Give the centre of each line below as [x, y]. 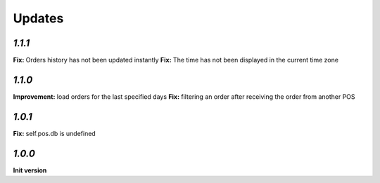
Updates [38, 18]
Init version [30, 170]
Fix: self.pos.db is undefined [55, 133]
